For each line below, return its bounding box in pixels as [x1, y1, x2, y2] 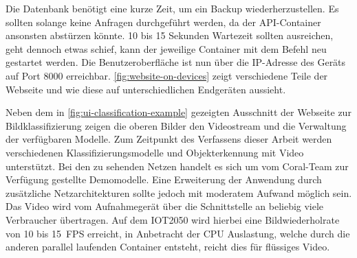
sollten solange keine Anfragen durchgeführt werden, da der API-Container [6, 14, 321, 29]
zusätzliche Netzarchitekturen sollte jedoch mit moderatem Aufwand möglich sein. [6, 185, 352, 200]
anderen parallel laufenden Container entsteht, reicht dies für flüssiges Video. [6, 239, 330, 254]
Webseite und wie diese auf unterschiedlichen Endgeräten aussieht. [6, 82, 286, 96]
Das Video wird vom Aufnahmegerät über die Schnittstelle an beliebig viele [6, 199, 324, 213]
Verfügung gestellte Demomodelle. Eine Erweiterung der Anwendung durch [6, 172, 322, 187]
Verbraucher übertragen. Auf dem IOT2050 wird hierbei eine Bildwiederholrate [6, 212, 340, 226]
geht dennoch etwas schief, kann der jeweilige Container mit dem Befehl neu [6, 41, 327, 56]
